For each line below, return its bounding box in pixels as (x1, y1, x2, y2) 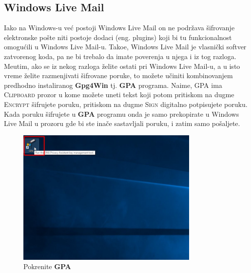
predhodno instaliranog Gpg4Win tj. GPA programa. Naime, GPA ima (4, 80, 222, 90)
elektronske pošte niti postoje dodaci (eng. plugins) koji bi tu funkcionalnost (4, 32, 232, 42)
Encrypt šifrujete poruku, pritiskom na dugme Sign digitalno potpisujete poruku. (4, 99, 248, 109)
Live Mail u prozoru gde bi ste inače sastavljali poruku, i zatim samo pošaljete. (4, 118, 240, 128)
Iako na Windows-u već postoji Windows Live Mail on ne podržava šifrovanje (4, 22, 235, 33)
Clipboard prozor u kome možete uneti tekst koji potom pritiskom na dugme (4, 89, 234, 100)
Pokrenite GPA (23, 261, 71, 272)
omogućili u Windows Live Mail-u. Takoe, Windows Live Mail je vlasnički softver (4, 42, 247, 52)
